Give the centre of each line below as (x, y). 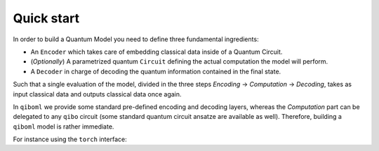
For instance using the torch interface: (70, 139)
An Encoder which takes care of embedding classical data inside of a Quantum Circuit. (157, 52)
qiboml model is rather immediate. (64, 127)
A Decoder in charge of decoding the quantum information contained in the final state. (156, 71)
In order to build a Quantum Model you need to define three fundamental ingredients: (136, 39)
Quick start (46, 18)
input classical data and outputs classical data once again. (97, 94)
